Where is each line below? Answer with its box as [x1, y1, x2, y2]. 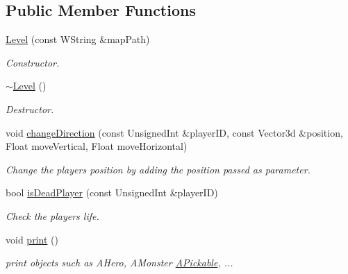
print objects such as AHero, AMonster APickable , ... [6, 255, 233, 270]
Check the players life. [6, 208, 99, 223]
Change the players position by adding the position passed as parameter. [6, 162, 310, 176]
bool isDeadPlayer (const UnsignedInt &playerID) [6, 185, 218, 200]
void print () [6, 232, 58, 246]
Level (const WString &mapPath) [6, 32, 150, 46]
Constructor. [6, 55, 60, 69]
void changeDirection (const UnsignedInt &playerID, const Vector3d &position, [6, 125, 343, 139]
